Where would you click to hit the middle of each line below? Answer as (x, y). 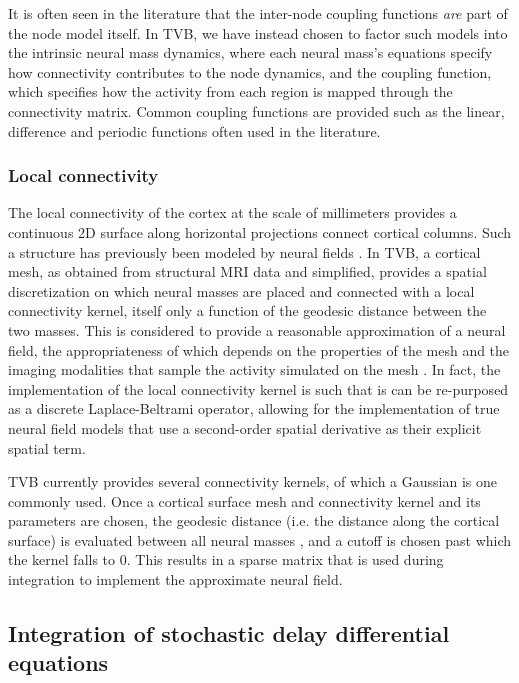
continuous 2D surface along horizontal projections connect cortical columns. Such (260, 231)
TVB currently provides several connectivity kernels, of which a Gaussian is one (252, 481)
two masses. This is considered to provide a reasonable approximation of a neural (257, 329)
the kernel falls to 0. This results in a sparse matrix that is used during (226, 559)
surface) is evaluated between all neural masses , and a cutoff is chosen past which (260, 539)
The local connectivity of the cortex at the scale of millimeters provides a (232, 212)
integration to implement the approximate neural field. (175, 579)
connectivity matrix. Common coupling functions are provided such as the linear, (256, 110)
